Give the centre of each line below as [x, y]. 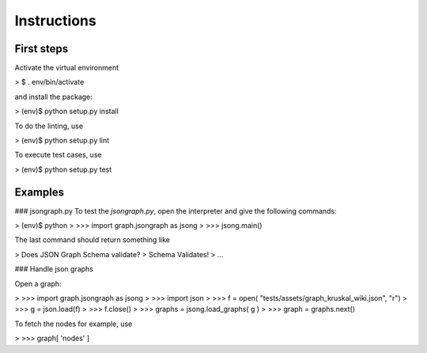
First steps [42, 49]
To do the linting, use [49, 126]
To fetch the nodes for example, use [74, 324]
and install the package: [53, 97]
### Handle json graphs [54, 269]
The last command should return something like [92, 240]
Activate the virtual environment [67, 68]
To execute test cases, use [58, 155]
